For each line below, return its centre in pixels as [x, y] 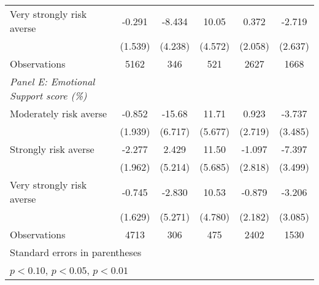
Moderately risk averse [59, 113]
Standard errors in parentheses [76, 252]
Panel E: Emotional [52, 81]
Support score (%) [48, 96]
